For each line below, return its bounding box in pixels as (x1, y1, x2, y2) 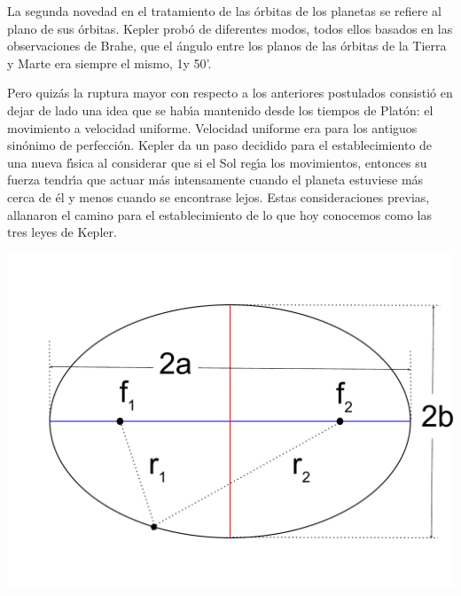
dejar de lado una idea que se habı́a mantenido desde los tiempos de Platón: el (7, 100, 434, 119)
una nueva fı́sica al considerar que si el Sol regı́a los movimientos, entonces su (7, 153, 427, 171)
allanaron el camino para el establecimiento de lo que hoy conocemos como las (7, 205, 432, 223)
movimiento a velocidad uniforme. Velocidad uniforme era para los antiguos (7, 118, 418, 137)
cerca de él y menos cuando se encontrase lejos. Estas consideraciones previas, (7, 187, 430, 206)
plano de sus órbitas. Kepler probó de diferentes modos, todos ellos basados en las (7, 19, 453, 37)
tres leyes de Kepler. (7, 223, 117, 241)
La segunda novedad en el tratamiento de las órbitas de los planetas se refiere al (7, 2, 441, 20)
